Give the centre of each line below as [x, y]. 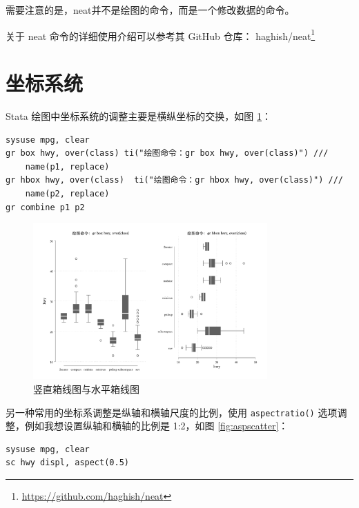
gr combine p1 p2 [45, 207]
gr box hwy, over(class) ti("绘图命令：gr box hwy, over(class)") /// [167, 153]
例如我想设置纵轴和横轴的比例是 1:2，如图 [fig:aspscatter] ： [156, 426]
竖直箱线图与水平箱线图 [86, 388]
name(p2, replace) [67, 193]
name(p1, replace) [67, 166]
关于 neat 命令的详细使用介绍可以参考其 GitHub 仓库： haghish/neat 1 [161, 34]
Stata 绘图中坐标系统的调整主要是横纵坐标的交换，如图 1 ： [138, 115]
